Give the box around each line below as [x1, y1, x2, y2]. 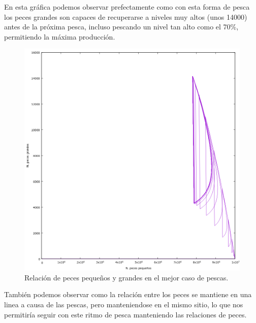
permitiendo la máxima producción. [4, 31, 115, 42]
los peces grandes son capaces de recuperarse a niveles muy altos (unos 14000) [4, 11, 247, 22]
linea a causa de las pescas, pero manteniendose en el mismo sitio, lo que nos [4, 299, 243, 309]
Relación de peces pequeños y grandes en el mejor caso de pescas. [24, 272, 229, 282]
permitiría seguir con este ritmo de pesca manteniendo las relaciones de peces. [4, 309, 247, 319]
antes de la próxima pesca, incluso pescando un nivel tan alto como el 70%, [4, 21, 239, 32]
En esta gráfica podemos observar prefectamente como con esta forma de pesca [4, 2, 250, 12]
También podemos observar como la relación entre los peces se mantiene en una [4, 289, 252, 300]
